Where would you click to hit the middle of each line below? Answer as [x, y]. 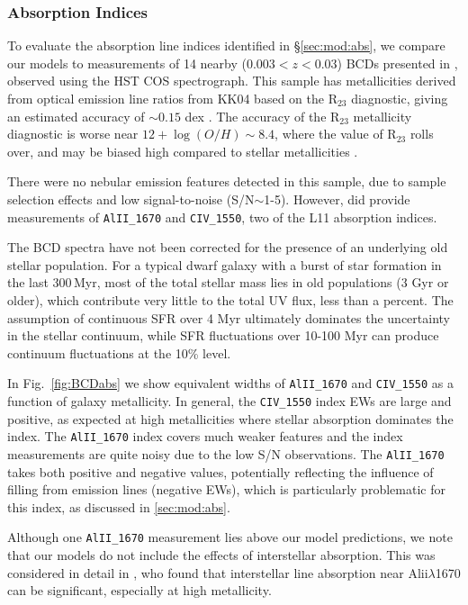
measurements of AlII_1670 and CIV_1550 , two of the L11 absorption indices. [222, 217]
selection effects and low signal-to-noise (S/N [131, 199]
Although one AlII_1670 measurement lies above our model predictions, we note [230, 537]
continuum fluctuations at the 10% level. [119, 352]
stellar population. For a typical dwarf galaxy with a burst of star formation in [225, 264]
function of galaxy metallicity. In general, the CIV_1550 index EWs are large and [229, 401]
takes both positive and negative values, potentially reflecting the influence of [220, 471]
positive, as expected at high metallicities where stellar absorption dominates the [230, 418]
